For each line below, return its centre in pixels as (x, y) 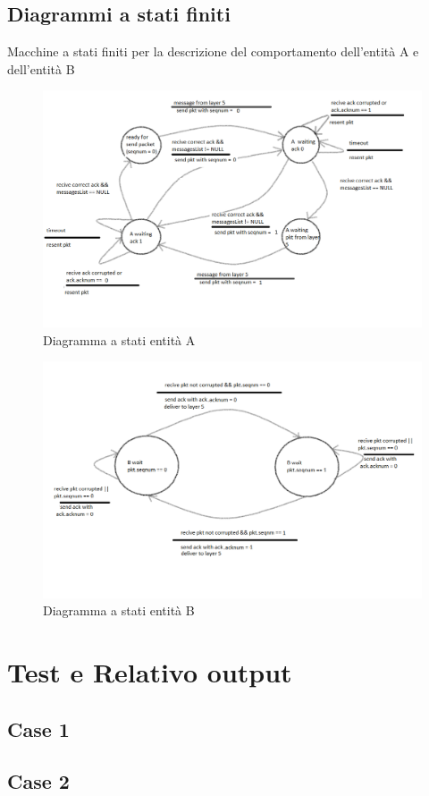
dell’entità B (41, 68)
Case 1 (38, 728)
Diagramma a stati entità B (119, 610)
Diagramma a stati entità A (119, 339)
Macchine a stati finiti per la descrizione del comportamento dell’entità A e (213, 51)
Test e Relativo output (150, 672)
